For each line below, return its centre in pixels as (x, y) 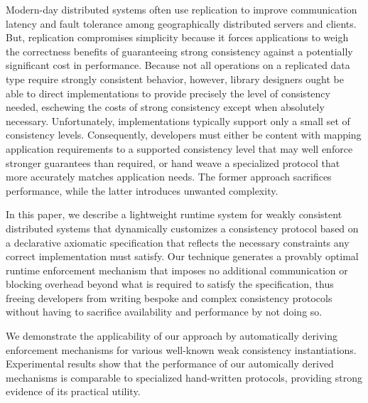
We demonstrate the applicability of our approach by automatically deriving (172, 336)
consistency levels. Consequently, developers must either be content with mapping (184, 135)
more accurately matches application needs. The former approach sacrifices (169, 177)
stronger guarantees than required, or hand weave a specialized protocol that (173, 162)
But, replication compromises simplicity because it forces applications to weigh (177, 37)
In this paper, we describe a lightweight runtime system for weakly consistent (174, 214)
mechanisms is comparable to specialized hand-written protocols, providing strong (184, 377)
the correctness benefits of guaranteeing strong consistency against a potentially (179, 51)
